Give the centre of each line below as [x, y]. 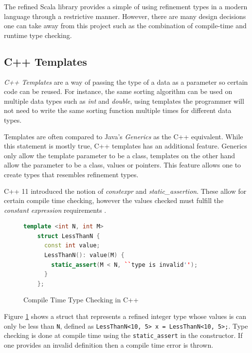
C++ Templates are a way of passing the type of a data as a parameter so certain [126, 82]
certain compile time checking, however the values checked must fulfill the [114, 200]
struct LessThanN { [69, 236]
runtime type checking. [38, 35]
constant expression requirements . [55, 210]
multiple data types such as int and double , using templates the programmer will [124, 101]
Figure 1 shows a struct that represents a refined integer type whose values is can [125, 316]
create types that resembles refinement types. [71, 174]
